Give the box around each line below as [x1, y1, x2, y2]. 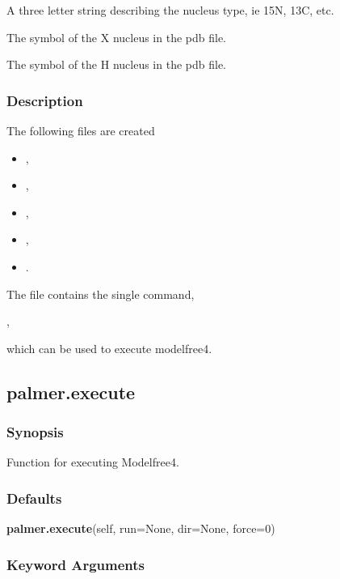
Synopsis [6, 422, 64, 442]
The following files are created [6, 122, 155, 138]
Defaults [6, 487, 62, 508]
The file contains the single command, [6, 285, 195, 302]
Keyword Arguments [6, 554, 145, 574]
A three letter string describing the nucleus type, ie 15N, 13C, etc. [6, 2, 334, 18]
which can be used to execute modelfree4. [6, 339, 212, 356]
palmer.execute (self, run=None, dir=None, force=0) [6, 520, 275, 537]
